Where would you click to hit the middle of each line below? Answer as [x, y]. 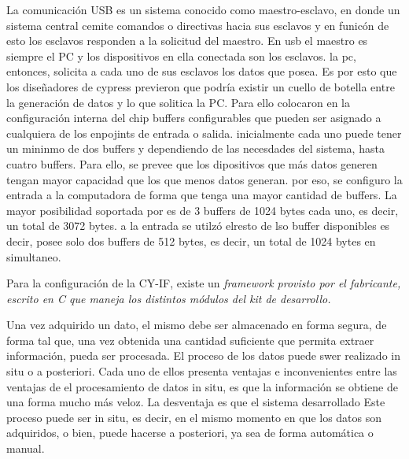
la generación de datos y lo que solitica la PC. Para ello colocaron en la [178, 102]
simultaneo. [34, 256]
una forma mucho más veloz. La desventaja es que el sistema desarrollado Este [196, 402]
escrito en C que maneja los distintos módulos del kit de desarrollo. [169, 298]
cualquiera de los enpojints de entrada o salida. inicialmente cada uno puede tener [204, 133]
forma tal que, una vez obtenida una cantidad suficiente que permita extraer [190, 340]
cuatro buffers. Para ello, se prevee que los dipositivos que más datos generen [192, 163]
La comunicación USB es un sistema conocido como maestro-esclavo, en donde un [203, 9]
